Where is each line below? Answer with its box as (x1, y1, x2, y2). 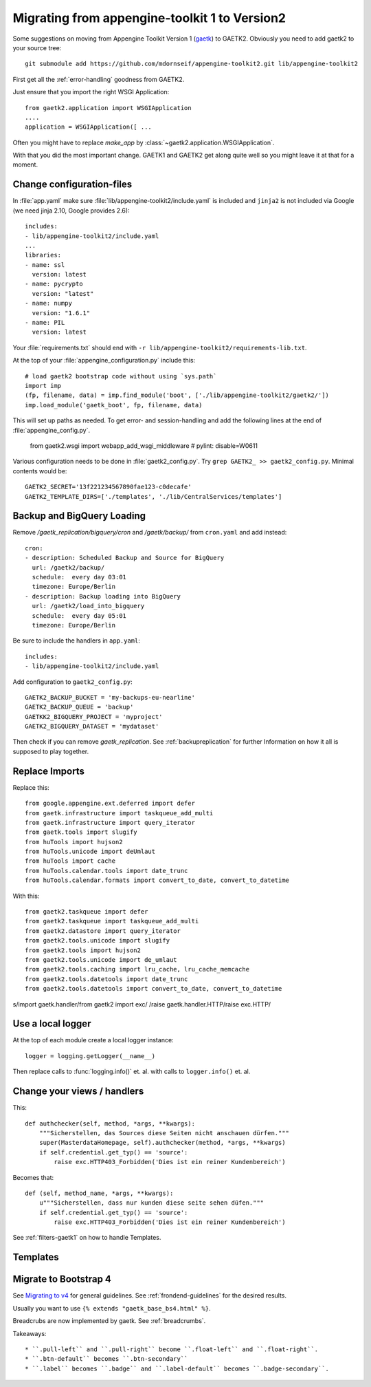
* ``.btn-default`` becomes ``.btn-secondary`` (25, 1355, 188, 1363)
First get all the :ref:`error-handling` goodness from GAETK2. (12, 75, 185, 83)
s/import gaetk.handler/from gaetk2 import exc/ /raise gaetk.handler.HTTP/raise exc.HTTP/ (12, 1000, 271, 1008)
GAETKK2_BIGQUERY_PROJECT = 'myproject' (25, 713, 163, 720)
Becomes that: (12, 1173, 54, 1181)
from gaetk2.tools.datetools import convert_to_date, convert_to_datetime (25, 985, 282, 993)
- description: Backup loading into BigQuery (25, 592, 181, 600)
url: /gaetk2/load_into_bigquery (32, 602, 145, 610)
